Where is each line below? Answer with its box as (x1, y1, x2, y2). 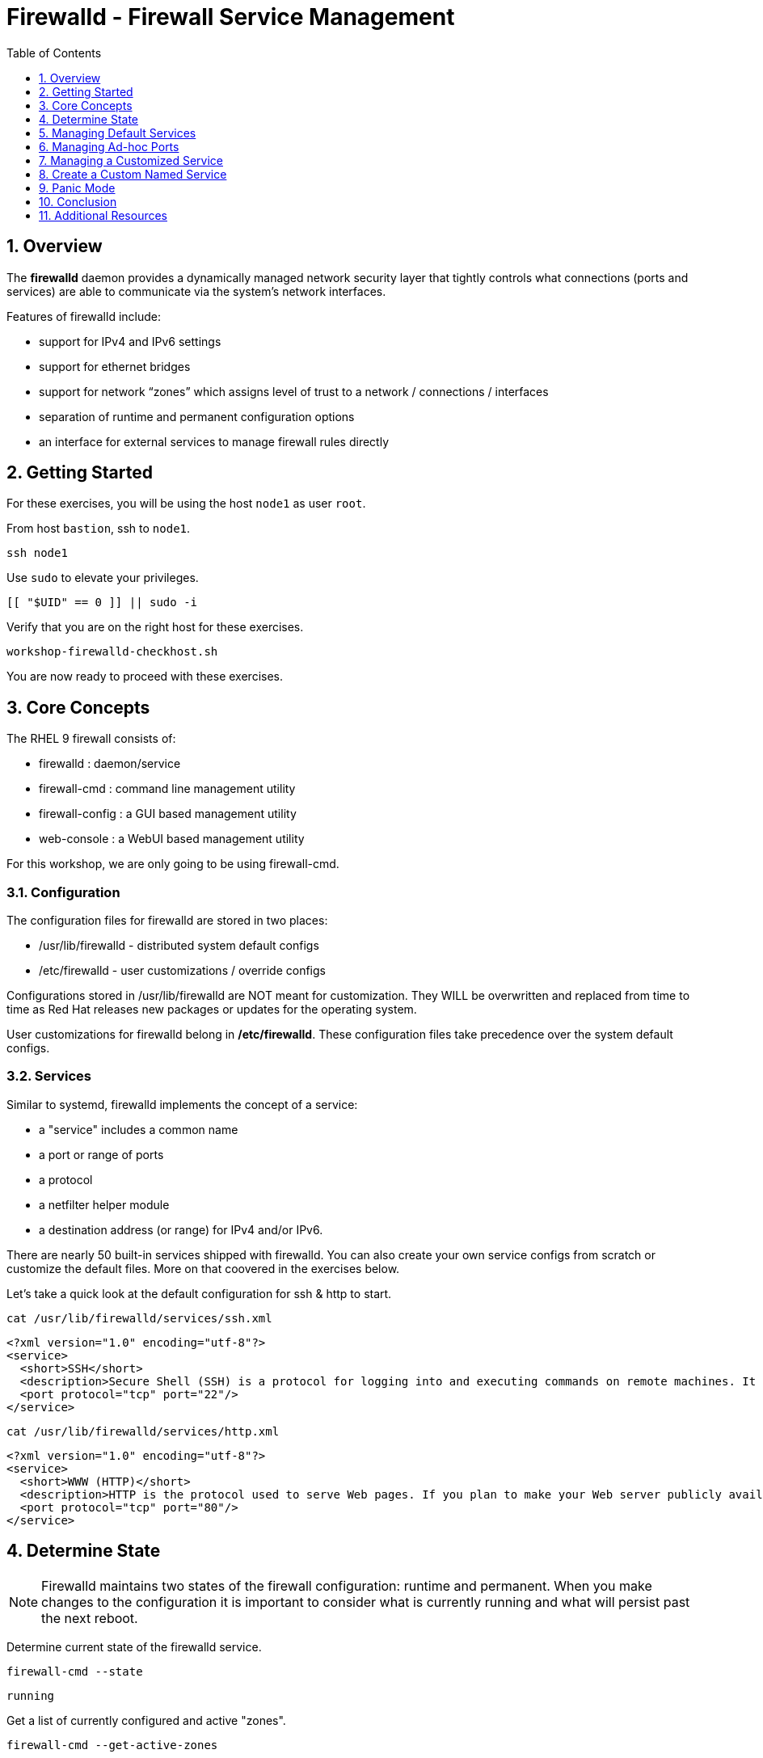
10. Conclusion (39, 194, 117, 209)
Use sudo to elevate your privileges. (6, 571, 199, 585)
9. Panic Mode (39, 180, 116, 195)
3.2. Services (6, 1068, 91, 1085)
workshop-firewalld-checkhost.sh (6, 645, 218, 659)
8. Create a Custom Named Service (39, 167, 227, 181)
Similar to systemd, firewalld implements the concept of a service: (6, 1097, 358, 1111)
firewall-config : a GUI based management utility (39, 807, 297, 821)
